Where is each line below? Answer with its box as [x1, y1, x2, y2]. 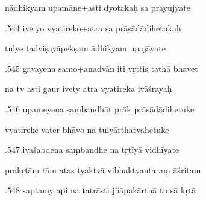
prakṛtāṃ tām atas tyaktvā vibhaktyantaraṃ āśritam [5, 163, 201, 176]
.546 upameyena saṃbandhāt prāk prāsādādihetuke [5, 102, 195, 115]
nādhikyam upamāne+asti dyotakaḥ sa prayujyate [5, 1, 190, 13]
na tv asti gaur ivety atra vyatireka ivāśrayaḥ [5, 82, 172, 95]
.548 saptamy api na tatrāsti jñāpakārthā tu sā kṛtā [5, 184, 196, 196]
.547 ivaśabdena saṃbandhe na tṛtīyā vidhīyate [5, 143, 179, 156]
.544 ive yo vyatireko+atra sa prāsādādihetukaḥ [5, 21, 181, 34]
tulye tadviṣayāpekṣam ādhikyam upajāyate [5, 42, 166, 54]
